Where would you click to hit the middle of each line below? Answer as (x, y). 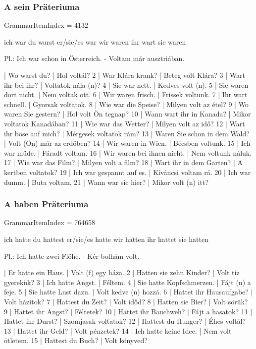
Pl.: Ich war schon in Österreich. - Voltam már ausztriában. (94, 58)
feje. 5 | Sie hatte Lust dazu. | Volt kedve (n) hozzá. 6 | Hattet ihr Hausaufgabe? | (128, 292)
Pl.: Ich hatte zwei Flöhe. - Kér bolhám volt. (72, 256)
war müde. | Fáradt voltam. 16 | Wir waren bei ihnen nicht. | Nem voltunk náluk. (128, 152)
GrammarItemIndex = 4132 (46, 25)
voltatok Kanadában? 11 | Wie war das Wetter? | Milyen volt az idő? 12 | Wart (125, 123)
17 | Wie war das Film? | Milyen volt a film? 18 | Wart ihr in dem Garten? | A (123, 162)
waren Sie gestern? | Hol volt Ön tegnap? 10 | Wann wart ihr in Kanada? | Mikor (128, 114)
